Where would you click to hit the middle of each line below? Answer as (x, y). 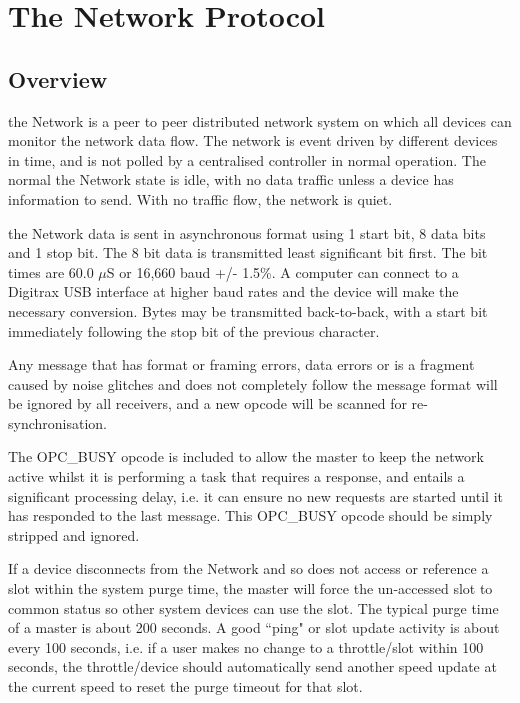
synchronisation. (57, 422)
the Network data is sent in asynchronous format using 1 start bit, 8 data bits (247, 232)
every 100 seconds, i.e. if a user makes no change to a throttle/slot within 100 (246, 646)
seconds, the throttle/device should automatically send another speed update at (252, 666)
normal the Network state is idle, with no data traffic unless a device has (231, 179)
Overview (58, 78)
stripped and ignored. (74, 534)
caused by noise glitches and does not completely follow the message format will (253, 383)
